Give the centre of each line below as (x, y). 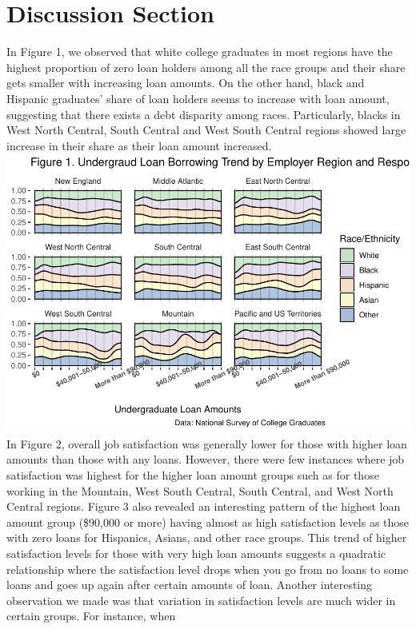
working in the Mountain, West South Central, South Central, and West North (200, 490)
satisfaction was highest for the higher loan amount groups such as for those (193, 474)
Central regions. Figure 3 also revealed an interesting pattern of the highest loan (204, 506)
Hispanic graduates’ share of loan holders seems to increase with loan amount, (198, 98)
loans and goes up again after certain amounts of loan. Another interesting (190, 585)
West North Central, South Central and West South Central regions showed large (206, 130)
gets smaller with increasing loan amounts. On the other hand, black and (186, 83)
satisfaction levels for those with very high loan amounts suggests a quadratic (196, 553)
